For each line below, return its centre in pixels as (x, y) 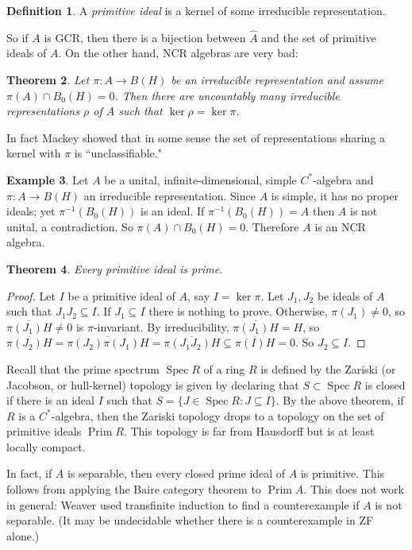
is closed (385, 384)
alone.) (23, 535)
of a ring (224, 368)
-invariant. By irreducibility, (161, 326)
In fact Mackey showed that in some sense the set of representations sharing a (196, 137)
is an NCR (340, 226)
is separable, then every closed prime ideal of (177, 473)
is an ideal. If (173, 211)
